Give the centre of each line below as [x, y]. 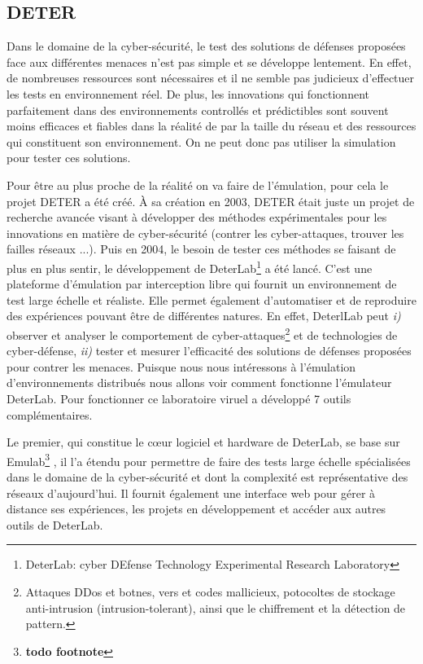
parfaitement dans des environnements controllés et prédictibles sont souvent [198, 110]
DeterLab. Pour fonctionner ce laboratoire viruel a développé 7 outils [179, 398]
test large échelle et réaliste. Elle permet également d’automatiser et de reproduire [211, 299]
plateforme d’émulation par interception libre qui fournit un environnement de [202, 284]
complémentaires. [50, 414]
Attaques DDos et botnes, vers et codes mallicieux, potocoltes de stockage [210, 591]
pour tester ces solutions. [69, 158]
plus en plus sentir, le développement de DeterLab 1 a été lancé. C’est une [190, 266]
